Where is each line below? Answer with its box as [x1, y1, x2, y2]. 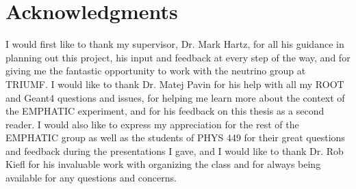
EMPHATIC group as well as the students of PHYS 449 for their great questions [5, 130, 345, 145]
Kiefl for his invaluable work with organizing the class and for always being [5, 157, 321, 171]
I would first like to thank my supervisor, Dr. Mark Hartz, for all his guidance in [5, 37, 344, 51]
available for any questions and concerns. [5, 171, 177, 185]
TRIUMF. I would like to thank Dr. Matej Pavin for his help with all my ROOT [5, 76, 344, 91]
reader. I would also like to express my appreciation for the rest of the [5, 117, 299, 131]
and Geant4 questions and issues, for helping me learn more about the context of [5, 90, 345, 104]
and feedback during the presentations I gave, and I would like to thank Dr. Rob [5, 143, 344, 158]
